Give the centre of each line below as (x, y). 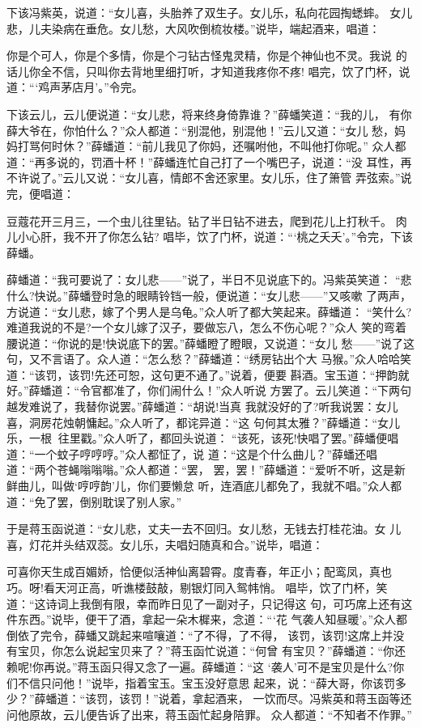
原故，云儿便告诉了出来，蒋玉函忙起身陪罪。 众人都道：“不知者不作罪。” (220, 714)
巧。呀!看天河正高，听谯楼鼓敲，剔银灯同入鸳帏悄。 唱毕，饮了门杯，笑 (197, 587)
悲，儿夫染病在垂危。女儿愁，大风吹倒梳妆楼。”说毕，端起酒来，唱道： (193, 28)
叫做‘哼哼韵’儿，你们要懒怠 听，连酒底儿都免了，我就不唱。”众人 (221, 486)
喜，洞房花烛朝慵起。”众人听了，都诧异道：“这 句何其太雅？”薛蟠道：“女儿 (204, 422)
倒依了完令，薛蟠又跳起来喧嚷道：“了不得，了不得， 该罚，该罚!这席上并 (200, 635)
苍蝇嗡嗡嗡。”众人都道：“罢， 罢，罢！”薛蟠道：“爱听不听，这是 (225, 470)
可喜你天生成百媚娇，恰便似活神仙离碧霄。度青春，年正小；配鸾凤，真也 (199, 571)
